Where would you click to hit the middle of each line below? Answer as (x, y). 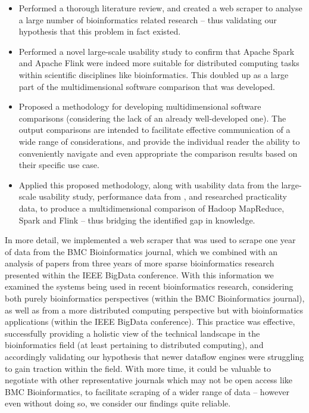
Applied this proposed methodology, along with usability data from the (149, 184)
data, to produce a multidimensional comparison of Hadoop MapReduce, (152, 208)
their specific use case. (59, 165)
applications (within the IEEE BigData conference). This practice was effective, (150, 322)
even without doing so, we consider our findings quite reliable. (118, 403)
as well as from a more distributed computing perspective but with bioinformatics (154, 310)
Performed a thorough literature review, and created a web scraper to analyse (160, 8)
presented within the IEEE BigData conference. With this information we (139, 274)
